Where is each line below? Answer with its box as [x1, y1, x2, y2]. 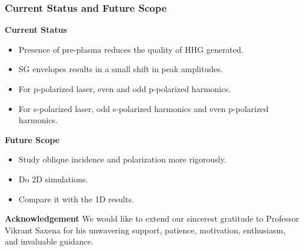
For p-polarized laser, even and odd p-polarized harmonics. [18, 83, 231, 94]
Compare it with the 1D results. [18, 192, 134, 205]
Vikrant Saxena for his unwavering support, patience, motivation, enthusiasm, [5, 223, 286, 236]
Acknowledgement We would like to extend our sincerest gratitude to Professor [5, 212, 299, 225]
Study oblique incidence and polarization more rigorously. [18, 153, 226, 165]
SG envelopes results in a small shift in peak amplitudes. [18, 63, 223, 75]
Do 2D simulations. [18, 172, 88, 185]
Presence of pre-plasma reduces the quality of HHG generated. [18, 43, 243, 55]
